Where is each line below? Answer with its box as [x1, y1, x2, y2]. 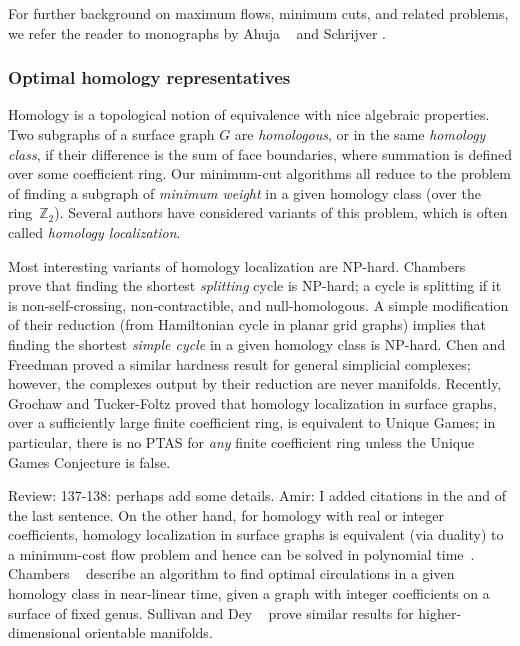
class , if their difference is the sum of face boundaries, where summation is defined [8, 143, 512, 164]
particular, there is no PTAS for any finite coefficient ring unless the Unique [8, 431, 475, 452]
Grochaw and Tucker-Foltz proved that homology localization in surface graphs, [8, 392, 497, 413]
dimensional [8, 622, 81, 643]
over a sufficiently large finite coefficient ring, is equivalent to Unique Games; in [8, 412, 496, 433]
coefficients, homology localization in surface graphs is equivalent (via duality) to [8, 524, 504, 545]
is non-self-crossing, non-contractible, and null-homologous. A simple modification [8, 294, 509, 315]
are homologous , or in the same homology [234, 124, 486, 144]
